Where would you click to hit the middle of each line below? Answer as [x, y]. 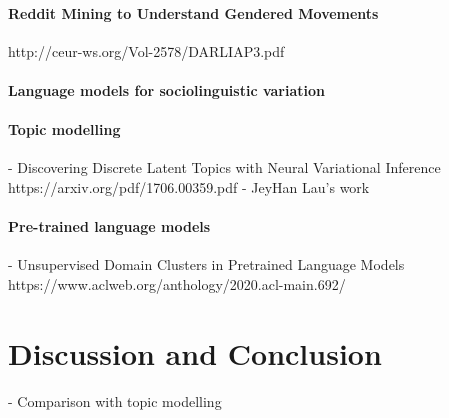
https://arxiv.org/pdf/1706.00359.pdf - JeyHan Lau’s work [189, 186]
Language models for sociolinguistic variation [166, 89]
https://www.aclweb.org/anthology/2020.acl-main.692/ [177, 283]
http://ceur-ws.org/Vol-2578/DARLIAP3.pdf [146, 50]
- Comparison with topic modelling [115, 400]
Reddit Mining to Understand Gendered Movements [193, 12]
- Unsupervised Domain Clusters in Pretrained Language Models [206, 264]
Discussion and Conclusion [195, 352]
